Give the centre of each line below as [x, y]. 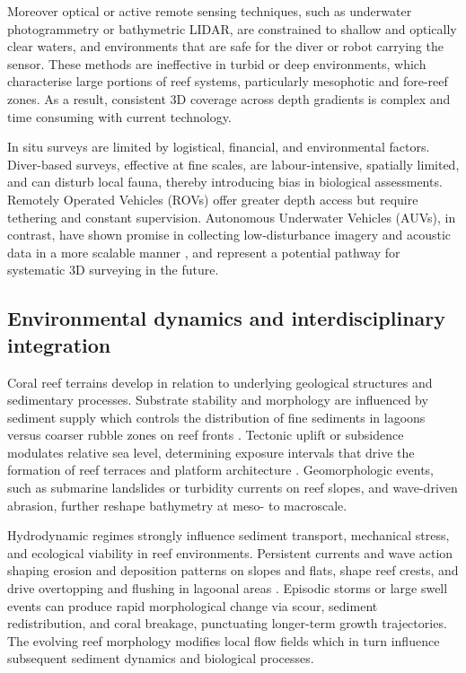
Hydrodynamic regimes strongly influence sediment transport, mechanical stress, [229, 535]
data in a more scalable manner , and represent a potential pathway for [204, 252]
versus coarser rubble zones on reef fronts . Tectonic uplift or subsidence [206, 435]
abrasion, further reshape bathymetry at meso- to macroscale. [177, 505]
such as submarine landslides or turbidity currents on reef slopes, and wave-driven [233, 488]
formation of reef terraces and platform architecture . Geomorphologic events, [221, 470]
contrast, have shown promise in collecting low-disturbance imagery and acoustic [229, 235]
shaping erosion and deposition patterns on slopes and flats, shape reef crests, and [233, 570]
